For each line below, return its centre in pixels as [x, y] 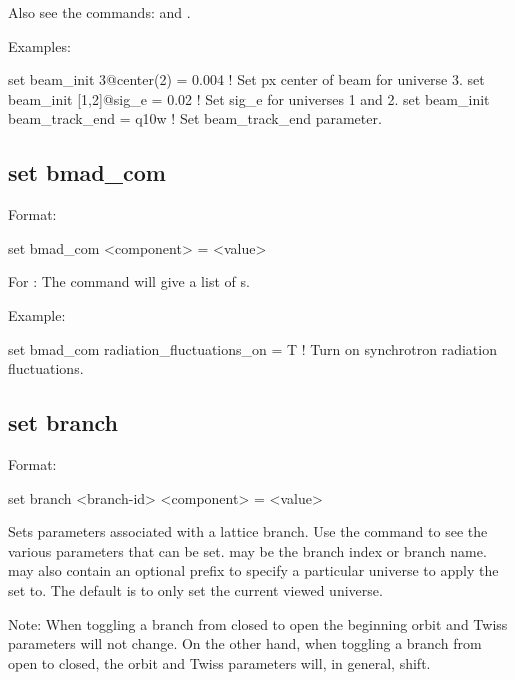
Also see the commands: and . [99, 12]
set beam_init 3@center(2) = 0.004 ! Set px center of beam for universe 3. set [246, 79]
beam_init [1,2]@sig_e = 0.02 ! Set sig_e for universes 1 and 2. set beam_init [249, 98]
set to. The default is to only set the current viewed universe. [195, 589]
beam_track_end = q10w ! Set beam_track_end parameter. [195, 118]
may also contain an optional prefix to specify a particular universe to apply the [253, 570]
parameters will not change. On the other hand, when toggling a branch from [245, 643]
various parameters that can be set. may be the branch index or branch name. [247, 550]
